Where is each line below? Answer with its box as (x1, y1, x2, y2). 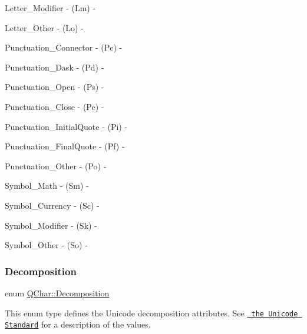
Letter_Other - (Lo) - (5, 21, 84, 34)
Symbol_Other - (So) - (5, 239, 88, 251)
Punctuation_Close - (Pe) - (5, 100, 104, 112)
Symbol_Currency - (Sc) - (5, 199, 100, 211)
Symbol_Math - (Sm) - (5, 179, 89, 192)
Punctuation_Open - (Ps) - (5, 81, 104, 93)
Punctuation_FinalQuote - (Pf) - (5, 140, 125, 152)
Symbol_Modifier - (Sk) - (5, 219, 97, 231)
